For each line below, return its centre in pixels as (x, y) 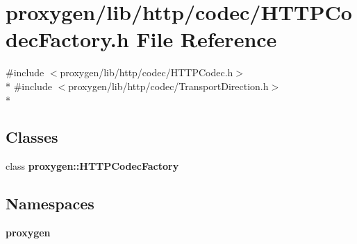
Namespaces (50, 203)
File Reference (207, 39)
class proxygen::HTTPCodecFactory (92, 166)
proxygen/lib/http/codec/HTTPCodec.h (147, 72)
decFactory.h (67, 39)
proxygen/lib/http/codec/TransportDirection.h (168, 86)
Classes (32, 137)
